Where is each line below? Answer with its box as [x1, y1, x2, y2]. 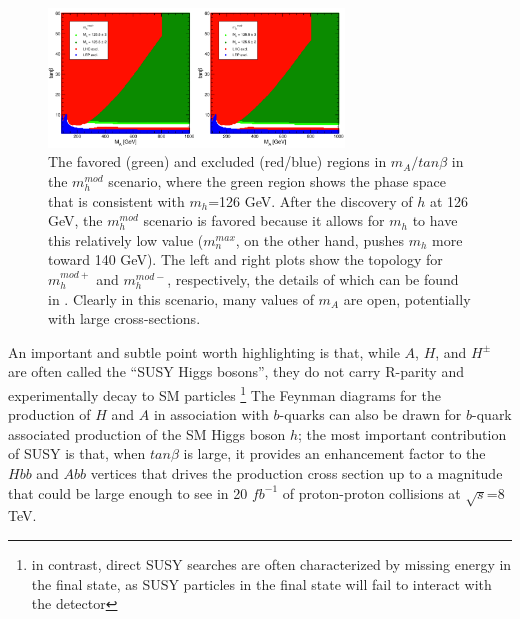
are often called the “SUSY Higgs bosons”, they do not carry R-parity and [8, 361, 464, 382]
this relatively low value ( [48, 229, 204, 250]
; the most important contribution [298, 423, 507, 444]
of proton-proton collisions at [282, 482, 461, 503]
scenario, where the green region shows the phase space [108, 171, 446, 192]
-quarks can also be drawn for [279, 404, 462, 425]
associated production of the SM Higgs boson [8, 423, 286, 444]
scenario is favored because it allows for [143, 210, 385, 231]
